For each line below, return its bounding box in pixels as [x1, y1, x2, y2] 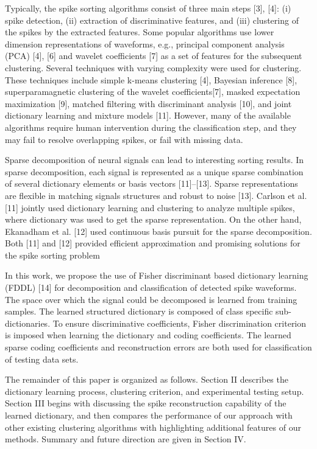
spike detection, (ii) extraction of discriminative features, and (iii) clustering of [5, 13, 299, 26]
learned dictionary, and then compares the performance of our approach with [5, 409, 293, 421]
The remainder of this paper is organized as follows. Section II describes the [5, 373, 288, 386]
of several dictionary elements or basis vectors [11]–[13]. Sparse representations [5, 177, 298, 190]
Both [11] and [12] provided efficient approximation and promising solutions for [5, 237, 301, 249]
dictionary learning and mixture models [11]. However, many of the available [5, 109, 291, 122]
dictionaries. [5, 316, 51, 329]
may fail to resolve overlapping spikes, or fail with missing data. [5, 133, 243, 145]
